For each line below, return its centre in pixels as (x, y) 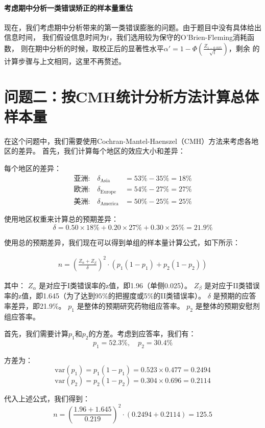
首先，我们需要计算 (36, 334)
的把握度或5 (128, 296)
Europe (108, 192)
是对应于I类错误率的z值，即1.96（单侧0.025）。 (115, 285)
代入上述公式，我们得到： (47, 399)
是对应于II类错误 (232, 285)
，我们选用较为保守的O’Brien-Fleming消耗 (178, 37)
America (110, 204)
